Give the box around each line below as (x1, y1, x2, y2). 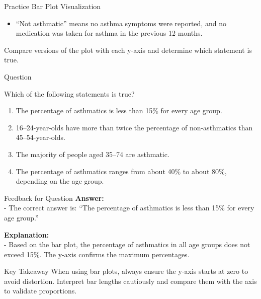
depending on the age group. (16, 176, 104, 186)
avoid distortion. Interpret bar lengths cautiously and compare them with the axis (4, 275, 257, 286)
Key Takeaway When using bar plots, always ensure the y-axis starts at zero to (4, 266, 248, 276)
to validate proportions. (4, 285, 77, 296)
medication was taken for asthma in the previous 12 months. (16, 28, 203, 38)
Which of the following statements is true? (4, 88, 135, 99)
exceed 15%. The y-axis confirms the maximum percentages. (4, 249, 190, 259)
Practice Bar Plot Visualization (4, 1, 101, 11)
